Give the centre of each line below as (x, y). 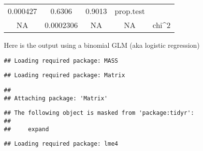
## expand (27, 129)
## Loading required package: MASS (61, 61)
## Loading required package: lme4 (61, 144)
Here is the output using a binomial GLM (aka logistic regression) (102, 45)
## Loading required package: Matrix (65, 75)
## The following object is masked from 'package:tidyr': (99, 113)
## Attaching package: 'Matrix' (56, 98)
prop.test (130, 11)
